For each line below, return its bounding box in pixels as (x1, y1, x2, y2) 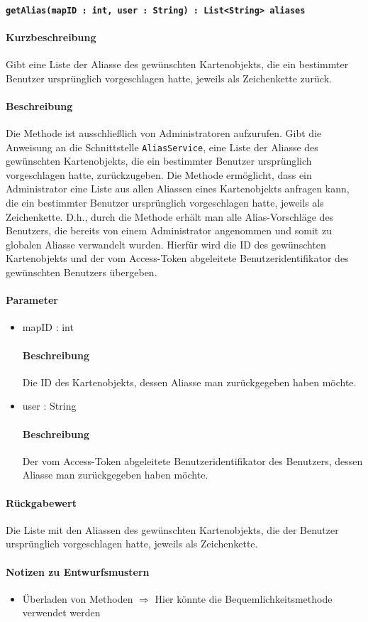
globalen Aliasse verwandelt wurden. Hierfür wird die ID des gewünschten (6, 236, 326, 251)
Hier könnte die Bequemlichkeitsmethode (155, 591, 333, 606)
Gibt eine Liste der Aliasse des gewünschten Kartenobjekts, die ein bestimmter (6, 57, 349, 72)
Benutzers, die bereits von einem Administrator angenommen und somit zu (6, 223, 332, 238)
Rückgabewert (6, 495, 77, 510)
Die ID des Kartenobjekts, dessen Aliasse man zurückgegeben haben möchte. (22, 374, 357, 389)
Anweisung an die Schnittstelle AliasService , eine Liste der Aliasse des (6, 139, 318, 154)
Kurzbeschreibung (6, 29, 96, 44)
